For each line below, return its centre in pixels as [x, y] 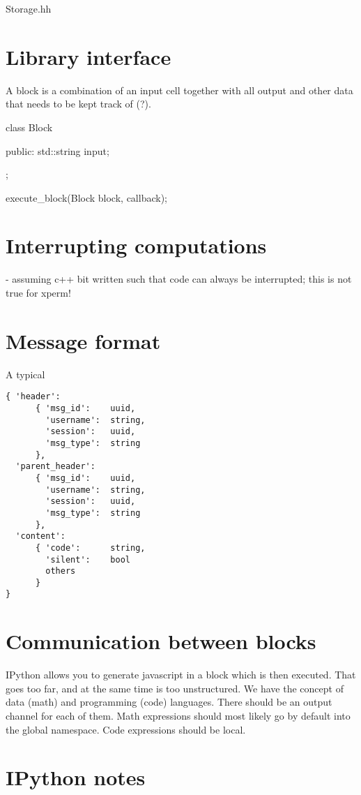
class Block [29, 127]
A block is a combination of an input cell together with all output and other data [179, 90]
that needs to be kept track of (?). [78, 104]
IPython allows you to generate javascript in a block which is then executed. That [181, 675]
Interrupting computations [136, 245]
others [61, 571]
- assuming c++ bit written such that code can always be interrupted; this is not [179, 279]
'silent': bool [88, 559]
